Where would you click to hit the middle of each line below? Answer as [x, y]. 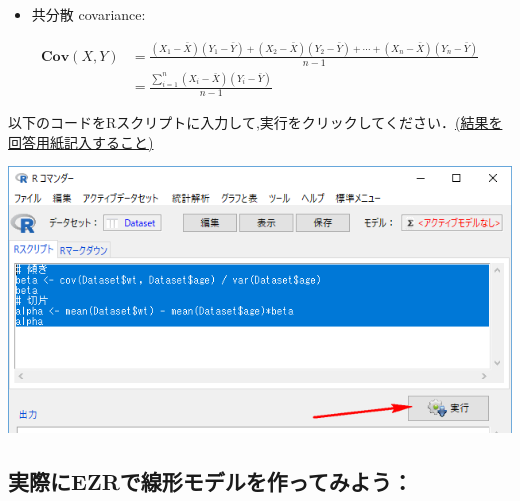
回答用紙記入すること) [81, 141]
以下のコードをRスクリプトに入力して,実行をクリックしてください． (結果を [255, 121]
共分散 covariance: [88, 14]
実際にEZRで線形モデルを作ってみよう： [210, 481]
